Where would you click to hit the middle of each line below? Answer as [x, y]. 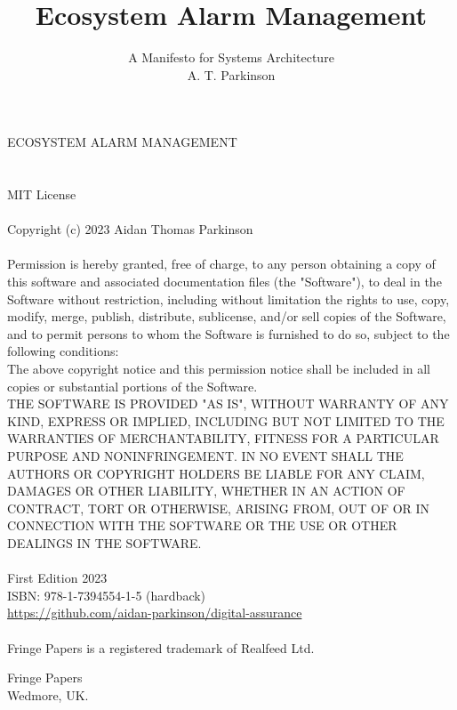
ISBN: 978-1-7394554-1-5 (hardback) [107, 595]
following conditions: [63, 351]
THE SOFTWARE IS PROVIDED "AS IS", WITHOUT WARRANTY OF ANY [228, 403]
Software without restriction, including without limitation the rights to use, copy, [228, 299]
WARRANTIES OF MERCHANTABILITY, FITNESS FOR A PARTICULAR [223, 438]
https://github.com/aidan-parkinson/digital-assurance [155, 613]
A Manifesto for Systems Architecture [231, 57]
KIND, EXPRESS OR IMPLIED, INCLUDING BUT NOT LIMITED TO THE [226, 420]
